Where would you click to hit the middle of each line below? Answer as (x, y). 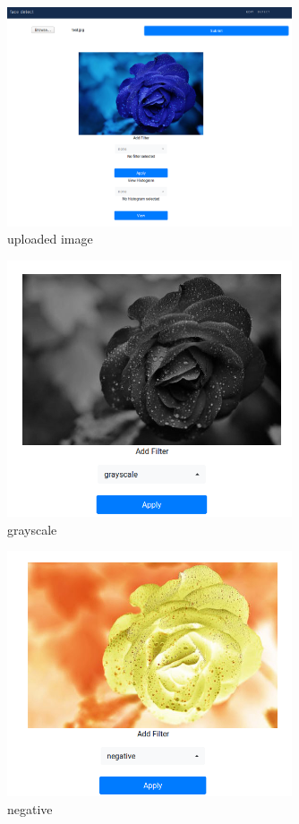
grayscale (32, 529)
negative (30, 808)
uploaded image (50, 239)
